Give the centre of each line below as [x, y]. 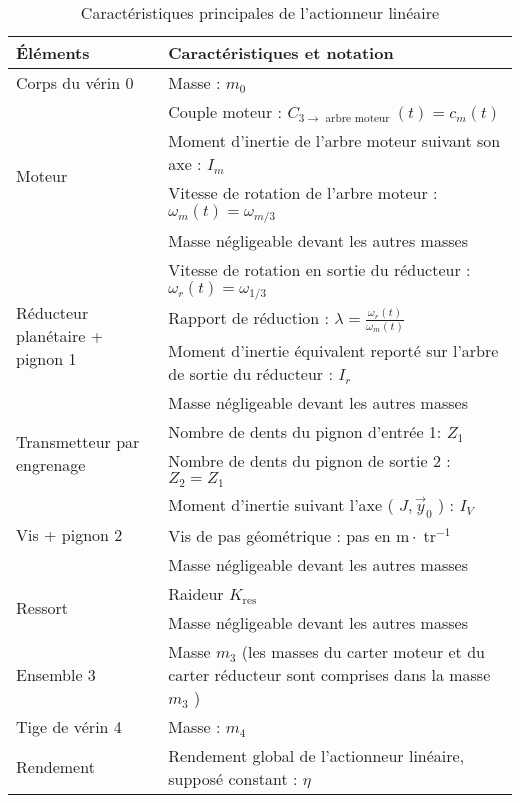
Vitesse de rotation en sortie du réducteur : [319, 269]
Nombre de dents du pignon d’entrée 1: [305, 431]
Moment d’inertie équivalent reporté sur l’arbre [333, 350]
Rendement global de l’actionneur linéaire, [316, 755]
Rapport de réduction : [249, 317]
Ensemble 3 [56, 674]
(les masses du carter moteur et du [363, 651]
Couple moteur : [225, 111]
